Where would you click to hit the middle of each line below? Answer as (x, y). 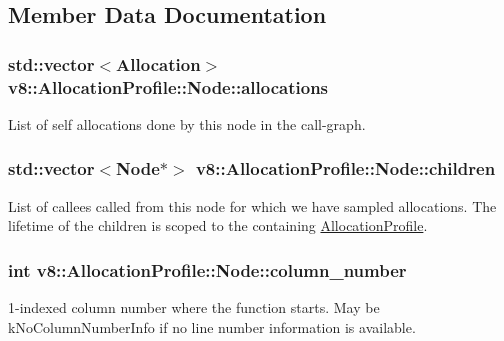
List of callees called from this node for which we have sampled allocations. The (252, 205)
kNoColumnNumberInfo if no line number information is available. (212, 326)
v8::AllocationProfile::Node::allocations (168, 86)
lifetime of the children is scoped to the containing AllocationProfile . (218, 225)
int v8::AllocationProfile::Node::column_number (207, 269)
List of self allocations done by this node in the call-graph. (187, 123)
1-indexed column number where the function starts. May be (194, 307)
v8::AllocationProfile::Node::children (345, 168)
